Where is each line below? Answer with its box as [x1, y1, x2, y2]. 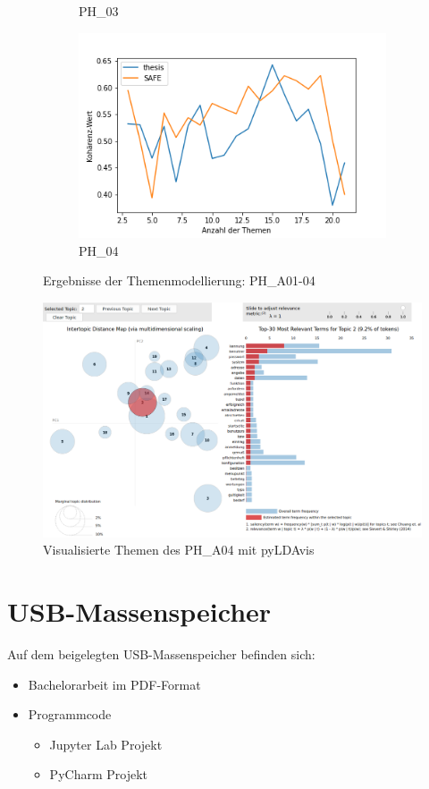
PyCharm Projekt [49, 765, 147, 784]
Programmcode [28, 705, 112, 724]
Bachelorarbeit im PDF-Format [28, 674, 201, 693]
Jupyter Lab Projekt [49, 734, 163, 753]
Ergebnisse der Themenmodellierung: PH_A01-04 [43, 271, 315, 290]
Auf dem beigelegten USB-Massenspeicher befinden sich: [7, 644, 315, 663]
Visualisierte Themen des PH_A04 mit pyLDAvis [43, 540, 315, 559]
